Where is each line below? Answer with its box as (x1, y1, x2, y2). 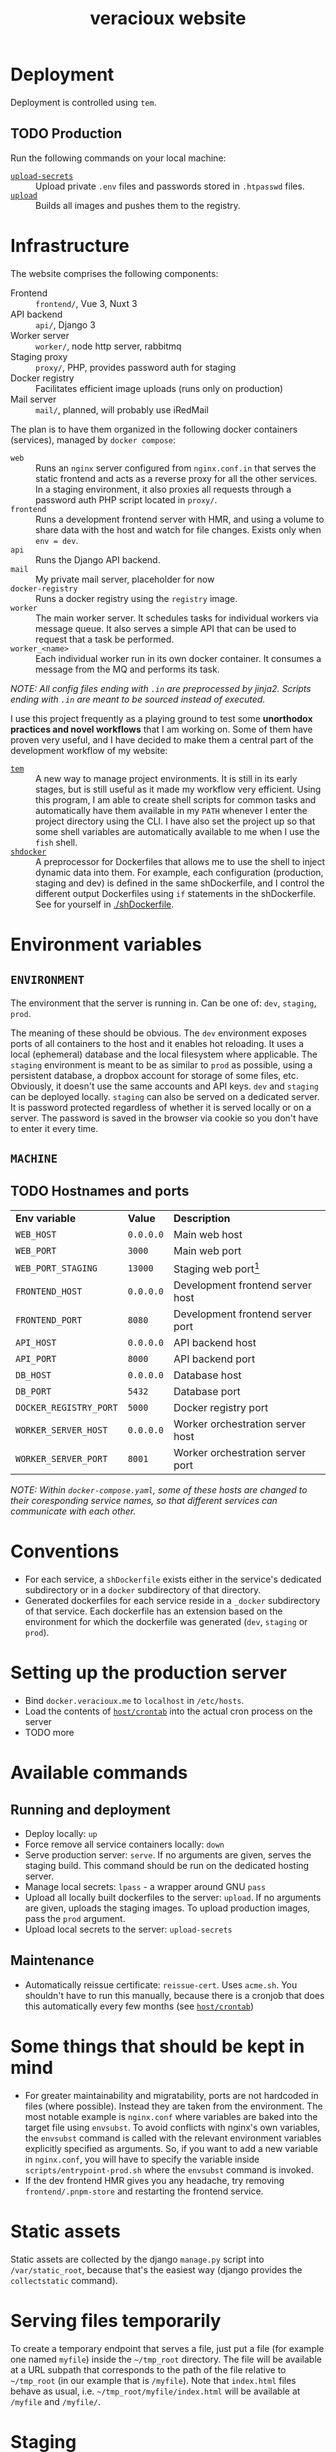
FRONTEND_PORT (15, 1315, 83, 1326)
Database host (173, 1368, 242, 1382)
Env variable (15, 1211, 77, 1225)
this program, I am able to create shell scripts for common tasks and (35, 793, 317, 806)
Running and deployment (10, 1801, 171, 1818)
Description (173, 1211, 231, 1225)
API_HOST (15, 1337, 57, 1349)
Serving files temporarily (10, 2309, 222, 2332)
